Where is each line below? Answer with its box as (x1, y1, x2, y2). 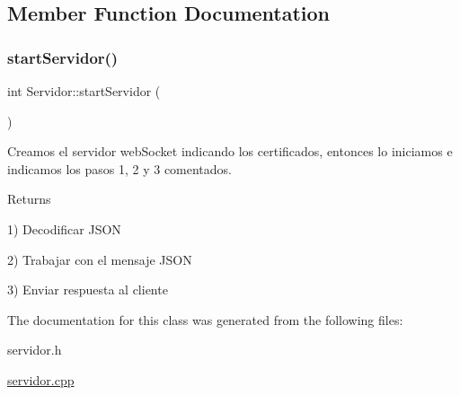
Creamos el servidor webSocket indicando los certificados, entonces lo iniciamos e (7, 142, 453, 161)
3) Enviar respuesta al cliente (7, 280, 168, 299)
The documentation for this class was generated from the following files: (7, 310, 403, 329)
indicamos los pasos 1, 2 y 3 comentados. (7, 159, 233, 178)
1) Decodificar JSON (7, 219, 121, 238)
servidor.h (7, 340, 62, 359)
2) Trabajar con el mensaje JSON (7, 250, 192, 268)
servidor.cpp (7, 370, 75, 389)
